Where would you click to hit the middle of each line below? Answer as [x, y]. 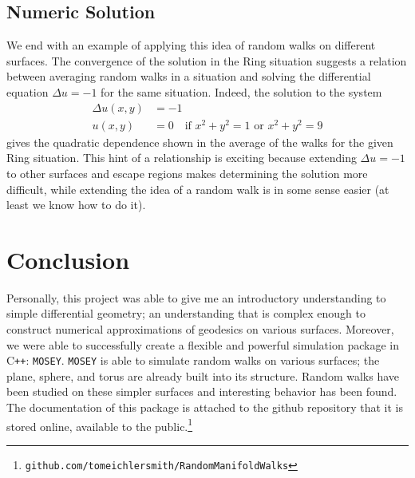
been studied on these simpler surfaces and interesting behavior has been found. [202, 391]
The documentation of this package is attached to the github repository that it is [205, 407]
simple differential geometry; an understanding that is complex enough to [186, 313]
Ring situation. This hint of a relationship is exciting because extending [182, 158]
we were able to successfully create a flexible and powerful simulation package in [203, 344]
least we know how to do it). [76, 205]
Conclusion [68, 259]
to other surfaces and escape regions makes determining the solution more [187, 173]
